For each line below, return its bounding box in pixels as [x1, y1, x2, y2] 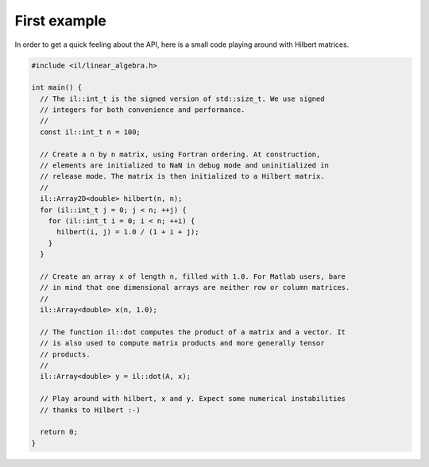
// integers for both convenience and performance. [40, 106, 245, 114]
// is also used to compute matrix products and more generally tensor [40, 338, 325, 348]
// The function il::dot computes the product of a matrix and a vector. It [40, 327, 346, 337]
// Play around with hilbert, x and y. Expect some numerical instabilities [40, 394, 346, 403]
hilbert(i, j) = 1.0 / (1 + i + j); [56, 227, 199, 237]
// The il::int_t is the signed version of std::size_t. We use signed [40, 94, 325, 103]
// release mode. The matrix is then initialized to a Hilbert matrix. [40, 172, 325, 181]
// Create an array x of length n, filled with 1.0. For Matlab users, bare [40, 272, 346, 281]
